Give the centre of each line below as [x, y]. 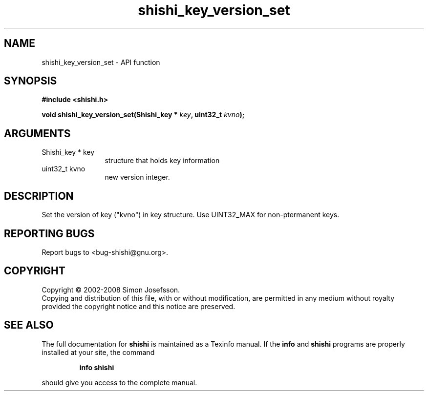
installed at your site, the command [98, 352]
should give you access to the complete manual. [119, 382]
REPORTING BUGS [49, 233]
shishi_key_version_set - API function [101, 62]
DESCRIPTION [39, 196]
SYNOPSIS [31, 81]
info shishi [97, 367]
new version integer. [137, 177]
